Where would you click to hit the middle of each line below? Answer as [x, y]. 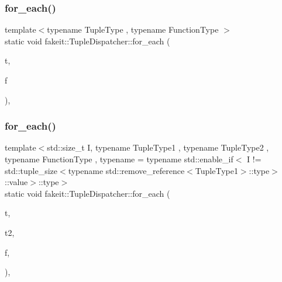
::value [16, 182]
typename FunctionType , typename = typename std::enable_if [119, 159]
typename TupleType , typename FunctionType [133, 29]
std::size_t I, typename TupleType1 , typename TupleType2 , [158, 147]
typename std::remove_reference [126, 170]
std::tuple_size [31, 170]
